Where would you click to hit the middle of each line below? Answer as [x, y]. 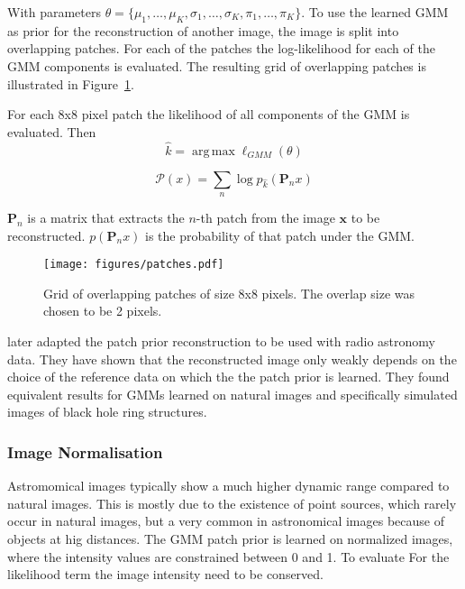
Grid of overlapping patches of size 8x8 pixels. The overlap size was [229, 293]
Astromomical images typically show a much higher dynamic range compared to [228, 486]
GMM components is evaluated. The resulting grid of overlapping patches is [217, 65]
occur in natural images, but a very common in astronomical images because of [226, 521]
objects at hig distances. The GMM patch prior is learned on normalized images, [230, 538]
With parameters [54, 12]
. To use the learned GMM [375, 12]
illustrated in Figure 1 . [71, 83]
